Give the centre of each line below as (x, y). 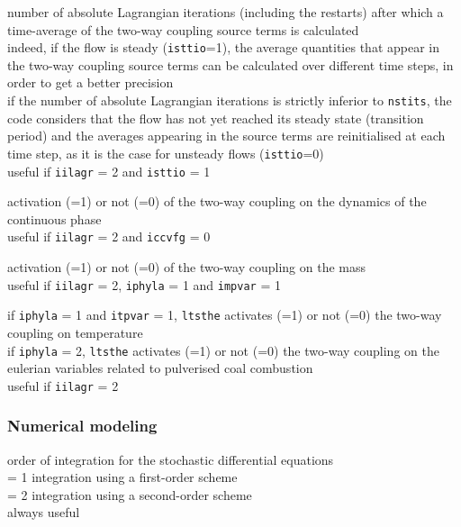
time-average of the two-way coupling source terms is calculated (183, 29)
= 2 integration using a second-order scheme (130, 494)
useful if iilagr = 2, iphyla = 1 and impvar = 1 (144, 284)
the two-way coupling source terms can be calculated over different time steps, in (230, 64)
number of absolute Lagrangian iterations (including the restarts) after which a (226, 12)
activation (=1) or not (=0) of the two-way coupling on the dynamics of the (217, 201)
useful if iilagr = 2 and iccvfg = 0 (109, 236)
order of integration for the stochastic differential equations (171, 459)
